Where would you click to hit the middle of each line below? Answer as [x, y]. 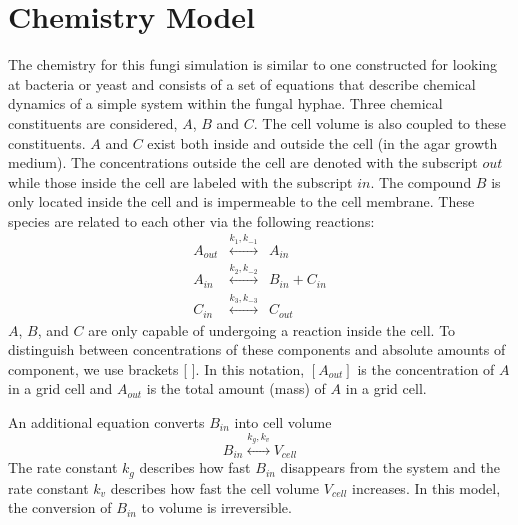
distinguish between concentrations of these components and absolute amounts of [257, 349]
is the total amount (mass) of [236, 388]
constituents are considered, [93, 122]
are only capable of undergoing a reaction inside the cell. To [272, 329]
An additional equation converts [106, 421]
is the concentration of [426, 368]
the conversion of [60, 507]
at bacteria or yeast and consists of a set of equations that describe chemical [242, 83]
